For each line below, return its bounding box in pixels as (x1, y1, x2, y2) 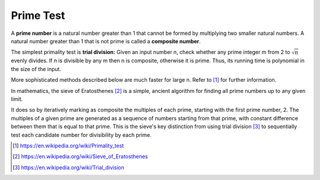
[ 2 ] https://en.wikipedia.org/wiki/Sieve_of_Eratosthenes (12, 153, 148, 160)
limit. (11, 95, 23, 102)
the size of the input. (11, 65, 62, 72)
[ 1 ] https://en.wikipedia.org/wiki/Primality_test (12, 142, 124, 149)
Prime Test (11, 9, 65, 22)
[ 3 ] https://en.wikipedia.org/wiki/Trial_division (12, 163, 124, 171)
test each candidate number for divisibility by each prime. (11, 131, 152, 139)
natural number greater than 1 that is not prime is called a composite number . (11, 37, 201, 44)
